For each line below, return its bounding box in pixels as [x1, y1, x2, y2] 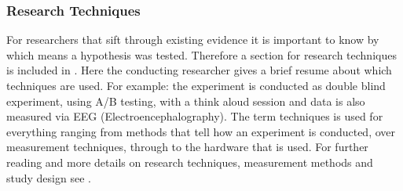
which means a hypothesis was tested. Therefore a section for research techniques [6, 46, 397, 63]
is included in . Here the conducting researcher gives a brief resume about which [6, 62, 392, 78]
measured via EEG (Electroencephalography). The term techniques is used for [6, 108, 383, 124]
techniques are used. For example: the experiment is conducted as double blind [6, 77, 386, 93]
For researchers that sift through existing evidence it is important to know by [6, 31, 379, 48]
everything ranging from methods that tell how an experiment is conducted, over [6, 123, 396, 139]
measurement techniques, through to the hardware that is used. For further [6, 139, 368, 155]
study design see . [6, 169, 91, 186]
